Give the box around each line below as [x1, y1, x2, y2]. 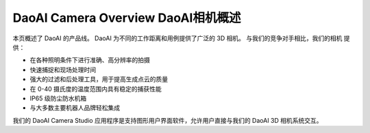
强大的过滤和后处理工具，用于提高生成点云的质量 [29, 75, 168, 83]
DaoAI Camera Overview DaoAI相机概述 [12, 10, 241, 25]
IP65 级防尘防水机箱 [29, 94, 87, 102]
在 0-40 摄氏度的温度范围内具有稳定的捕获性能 [29, 85, 162, 93]
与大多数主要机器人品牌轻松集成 [29, 104, 120, 112]
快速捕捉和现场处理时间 [29, 65, 96, 74]
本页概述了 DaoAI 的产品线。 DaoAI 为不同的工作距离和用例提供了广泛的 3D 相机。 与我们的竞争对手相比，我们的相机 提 [12, 34, 350, 42]
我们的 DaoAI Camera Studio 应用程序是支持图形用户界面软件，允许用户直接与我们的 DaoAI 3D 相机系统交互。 [12, 116, 323, 124]
